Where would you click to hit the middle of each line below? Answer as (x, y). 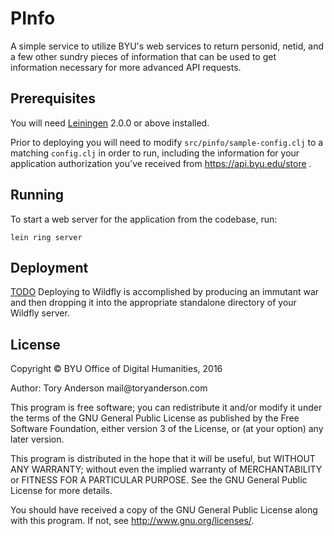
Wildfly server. (40, 313)
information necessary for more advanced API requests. (126, 67)
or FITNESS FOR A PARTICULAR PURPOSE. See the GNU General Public (159, 480)
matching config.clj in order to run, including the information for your (155, 153)
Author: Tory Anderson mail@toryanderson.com (109, 388)
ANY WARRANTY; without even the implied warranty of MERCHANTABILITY (166, 469)
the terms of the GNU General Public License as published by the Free (155, 418)
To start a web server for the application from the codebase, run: (144, 219)
